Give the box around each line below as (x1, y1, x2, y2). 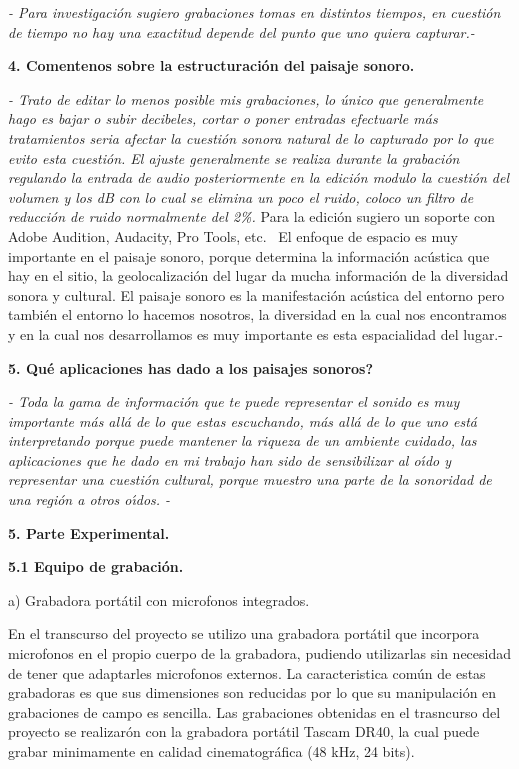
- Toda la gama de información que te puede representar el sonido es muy (8, 391, 460, 412)
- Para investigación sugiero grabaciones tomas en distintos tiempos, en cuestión (8, 2, 501, 22)
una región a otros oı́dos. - (8, 489, 171, 510)
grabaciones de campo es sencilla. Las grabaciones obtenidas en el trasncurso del (8, 701, 501, 722)
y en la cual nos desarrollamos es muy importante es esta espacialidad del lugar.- (8, 323, 503, 344)
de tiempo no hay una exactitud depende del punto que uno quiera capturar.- (8, 21, 475, 42)
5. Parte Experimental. (8, 522, 170, 543)
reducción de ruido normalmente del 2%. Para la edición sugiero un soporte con (8, 206, 496, 227)
